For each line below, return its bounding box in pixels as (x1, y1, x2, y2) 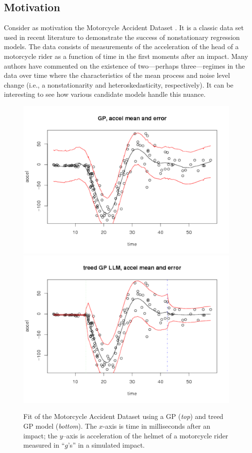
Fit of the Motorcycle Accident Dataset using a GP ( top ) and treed (23, 411, 223, 421)
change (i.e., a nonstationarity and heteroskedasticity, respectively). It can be (4, 79, 234, 90)
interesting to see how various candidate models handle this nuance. (4, 89, 206, 99)
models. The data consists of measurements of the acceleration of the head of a (4, 41, 239, 52)
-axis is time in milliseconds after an (102, 421, 211, 431)
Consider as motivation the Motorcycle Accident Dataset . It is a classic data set (4, 22, 244, 33)
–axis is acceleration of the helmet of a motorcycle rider (63, 430, 228, 440)
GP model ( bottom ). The (23, 421, 97, 431)
